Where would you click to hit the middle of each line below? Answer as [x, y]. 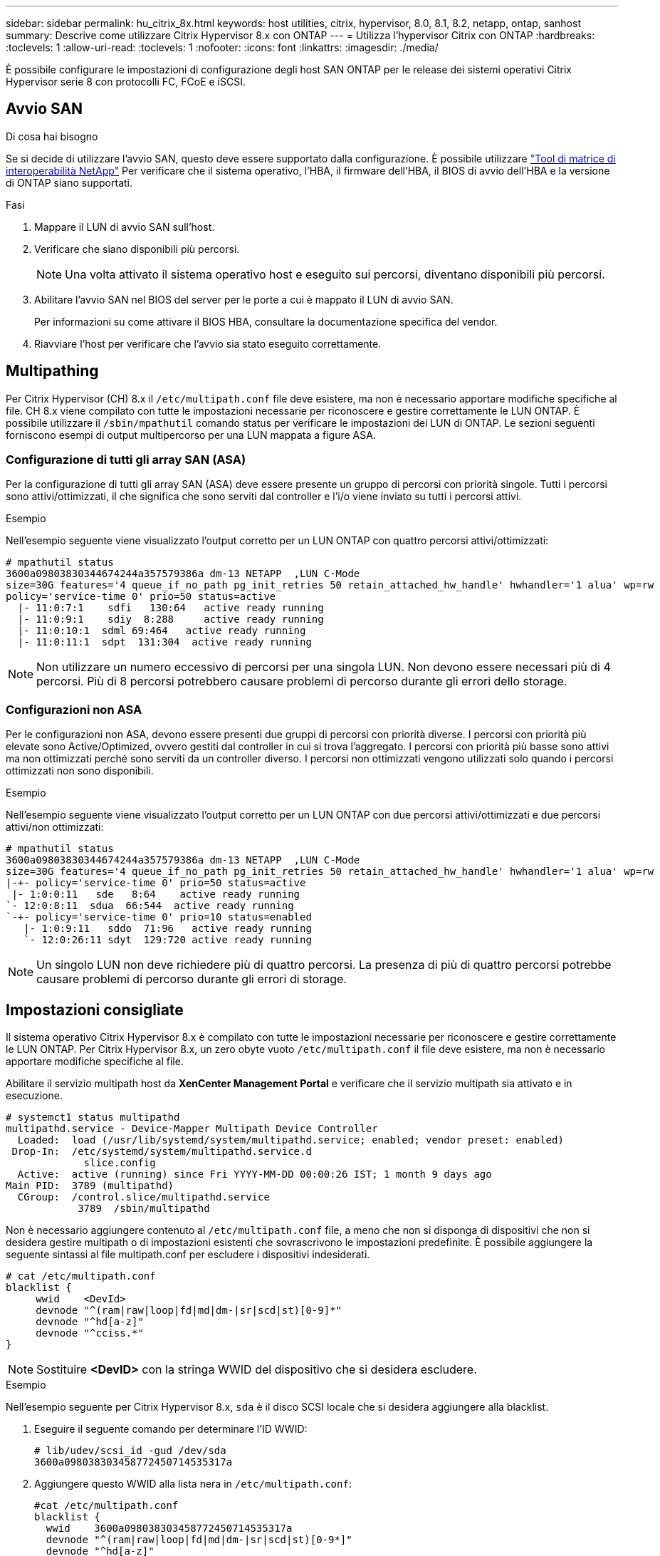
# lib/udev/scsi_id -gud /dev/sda [130, 1451]
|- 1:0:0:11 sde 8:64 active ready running [156, 894]
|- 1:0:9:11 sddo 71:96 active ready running [168, 929]
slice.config [120, 1163]
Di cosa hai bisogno [52, 136]
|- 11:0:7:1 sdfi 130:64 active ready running [171, 608]
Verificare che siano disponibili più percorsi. [137, 249]
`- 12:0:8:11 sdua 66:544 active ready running [150, 906]
